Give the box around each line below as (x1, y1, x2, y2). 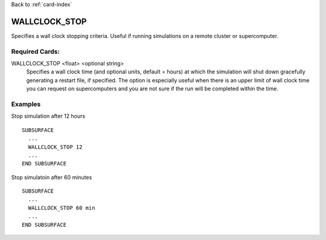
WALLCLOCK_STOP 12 (28, 143, 83, 150)
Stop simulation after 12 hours (11, 112, 86, 120)
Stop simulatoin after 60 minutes (11, 173, 92, 180)
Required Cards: (11, 47, 60, 55)
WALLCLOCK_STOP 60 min (28, 205, 95, 211)
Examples (11, 100, 41, 108)
